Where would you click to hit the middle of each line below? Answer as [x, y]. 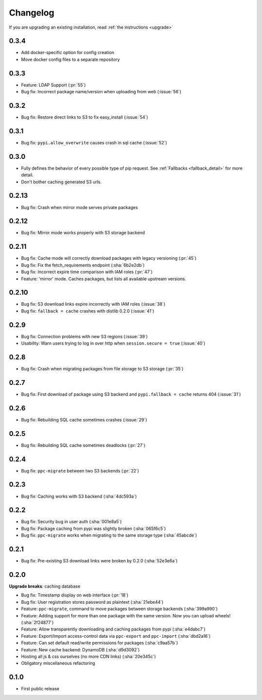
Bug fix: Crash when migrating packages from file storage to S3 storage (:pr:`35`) [102, 369]
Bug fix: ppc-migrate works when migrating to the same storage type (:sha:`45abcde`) [109, 535]
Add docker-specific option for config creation [67, 52]
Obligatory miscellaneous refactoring [58, 663]
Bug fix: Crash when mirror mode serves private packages [80, 207]
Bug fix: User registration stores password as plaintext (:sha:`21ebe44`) [92, 602]
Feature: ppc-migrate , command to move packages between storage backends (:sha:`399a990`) [119, 609]
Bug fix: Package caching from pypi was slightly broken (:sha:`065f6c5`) [93, 528]
